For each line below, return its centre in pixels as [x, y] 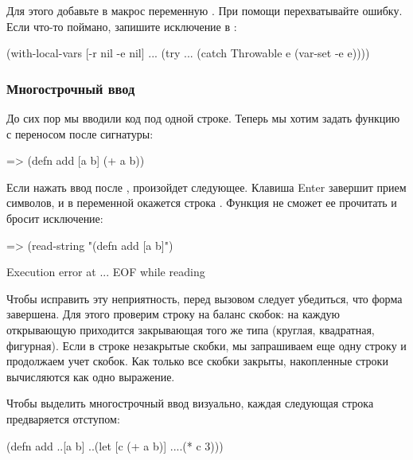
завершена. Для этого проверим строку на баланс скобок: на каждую [173, 314]
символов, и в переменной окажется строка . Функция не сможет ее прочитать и [202, 203]
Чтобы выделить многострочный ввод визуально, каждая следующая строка [190, 403]
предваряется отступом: [63, 418]
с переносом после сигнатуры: [80, 133]
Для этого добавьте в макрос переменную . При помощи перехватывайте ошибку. [205, 10]
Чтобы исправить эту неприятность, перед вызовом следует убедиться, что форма [205, 298]
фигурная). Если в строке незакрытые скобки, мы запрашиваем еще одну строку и [206, 345]
